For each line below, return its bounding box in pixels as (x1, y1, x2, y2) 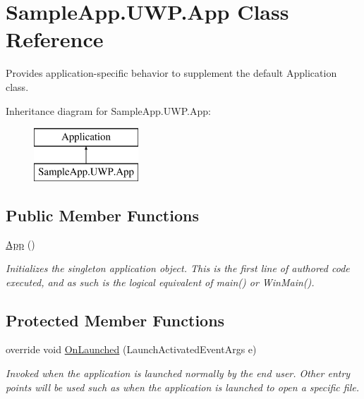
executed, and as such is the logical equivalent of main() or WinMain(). (6, 274, 315, 289)
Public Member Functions (6, 204, 199, 226)
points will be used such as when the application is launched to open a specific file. (6, 379, 359, 394)
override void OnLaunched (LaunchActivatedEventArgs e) (6, 342, 257, 357)
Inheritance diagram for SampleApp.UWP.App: (6, 103, 211, 118)
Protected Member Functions (6, 309, 225, 331)
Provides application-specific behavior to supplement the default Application (6, 66, 337, 80)
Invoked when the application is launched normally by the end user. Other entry (6, 366, 351, 381)
